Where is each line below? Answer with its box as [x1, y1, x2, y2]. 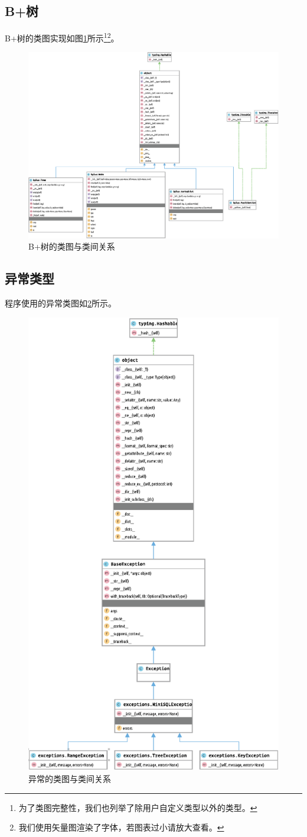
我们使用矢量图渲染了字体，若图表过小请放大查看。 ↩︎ [18, 821, 224, 833]
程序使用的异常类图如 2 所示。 [5, 297, 116, 309]
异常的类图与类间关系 [28, 773, 111, 785]
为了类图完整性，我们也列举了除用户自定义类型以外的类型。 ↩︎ [18, 801, 257, 813]
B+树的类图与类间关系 [28, 240, 115, 253]
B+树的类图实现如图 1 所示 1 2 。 [5, 30, 119, 44]
